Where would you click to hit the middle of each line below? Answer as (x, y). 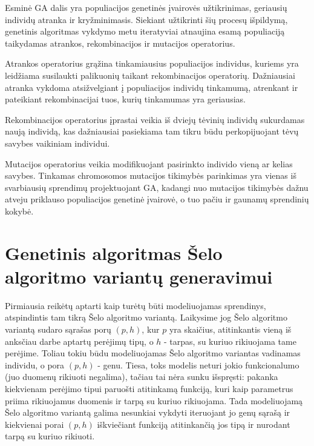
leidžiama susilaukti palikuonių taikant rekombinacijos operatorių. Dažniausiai (150, 75)
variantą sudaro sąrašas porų (58, 329)
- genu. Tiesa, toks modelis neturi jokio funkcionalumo (198, 364)
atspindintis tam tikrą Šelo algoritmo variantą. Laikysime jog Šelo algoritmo (146, 317)
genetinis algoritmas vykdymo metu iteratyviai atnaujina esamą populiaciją (145, 31)
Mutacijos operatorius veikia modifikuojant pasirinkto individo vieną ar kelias (149, 163)
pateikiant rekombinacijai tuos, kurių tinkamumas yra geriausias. (125, 99)
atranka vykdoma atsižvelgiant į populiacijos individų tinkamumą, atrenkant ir (152, 87)
